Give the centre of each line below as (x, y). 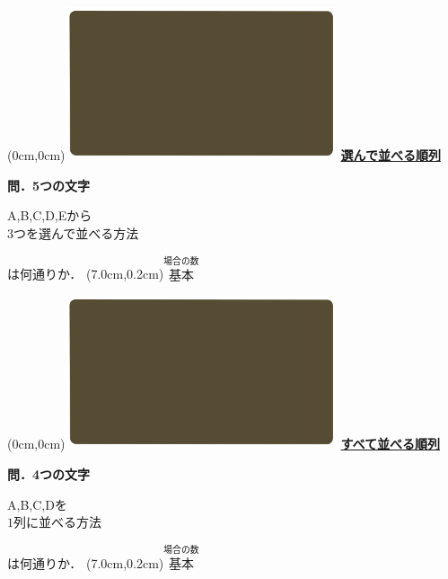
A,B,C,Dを (37, 504)
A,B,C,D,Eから (50, 215)
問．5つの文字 (49, 185)
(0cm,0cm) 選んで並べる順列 (224, 155)
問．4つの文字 (49, 473)
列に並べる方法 (57, 522)
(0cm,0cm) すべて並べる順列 (224, 444)
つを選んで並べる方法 (76, 232)
